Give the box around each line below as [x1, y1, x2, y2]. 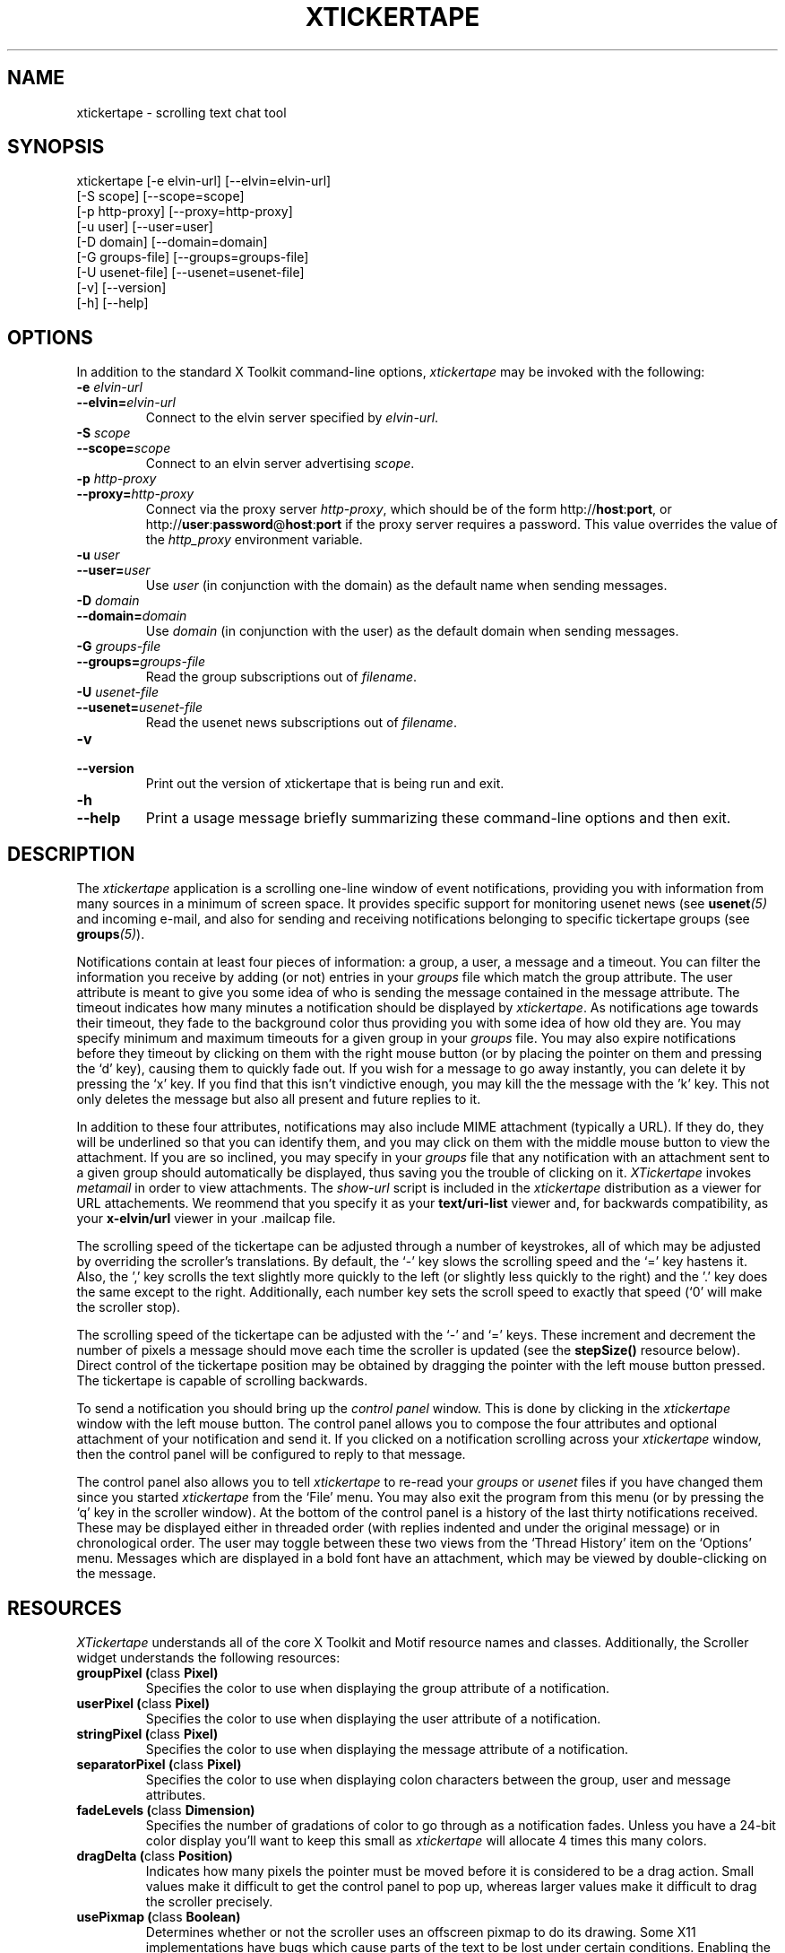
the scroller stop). [76, 1299, 181, 1315]
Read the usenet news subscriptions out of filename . [145, 715, 457, 731]
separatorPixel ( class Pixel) [76, 1756, 242, 1772]
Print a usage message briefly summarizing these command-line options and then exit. [145, 809, 731, 828]
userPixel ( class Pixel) [76, 1695, 210, 1711]
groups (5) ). [76, 926, 145, 942]
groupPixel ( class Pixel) [76, 1664, 219, 1680]
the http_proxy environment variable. [145, 532, 363, 548]
